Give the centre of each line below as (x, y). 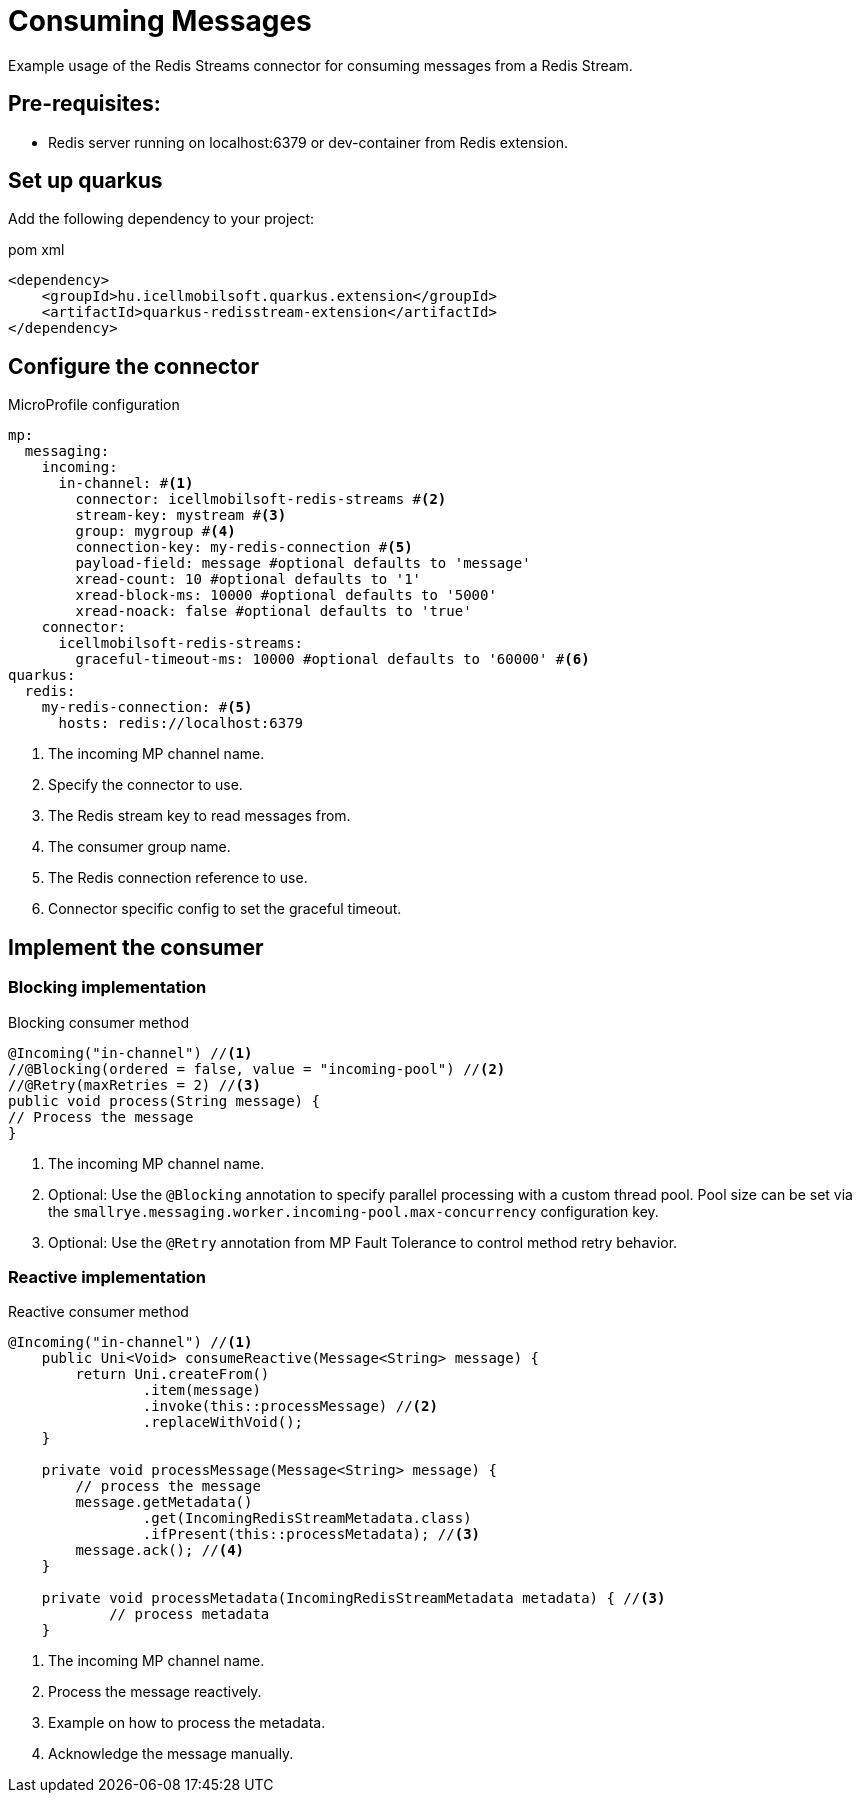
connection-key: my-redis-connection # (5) (244, 547)
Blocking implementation (107, 987)
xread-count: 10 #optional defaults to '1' (248, 579)
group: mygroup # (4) (155, 531)
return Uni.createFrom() (172, 1374)
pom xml (36, 250)
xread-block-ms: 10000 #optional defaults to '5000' (286, 595)
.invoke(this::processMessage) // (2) (290, 1406)
